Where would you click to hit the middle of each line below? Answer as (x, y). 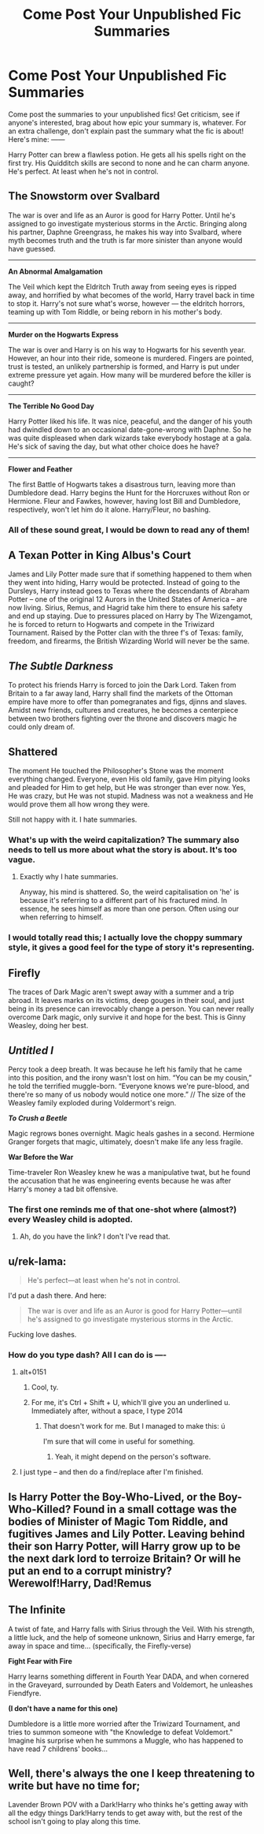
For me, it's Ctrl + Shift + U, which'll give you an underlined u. (130, 1403)
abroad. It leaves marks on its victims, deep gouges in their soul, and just (126, 1001)
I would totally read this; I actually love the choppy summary (125, 938)
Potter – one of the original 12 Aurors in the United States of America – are (128, 599)
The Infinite (37, 1610)
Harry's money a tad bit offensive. (63, 1189)
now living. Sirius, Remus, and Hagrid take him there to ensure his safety (126, 608)
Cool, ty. (45, 1387)
